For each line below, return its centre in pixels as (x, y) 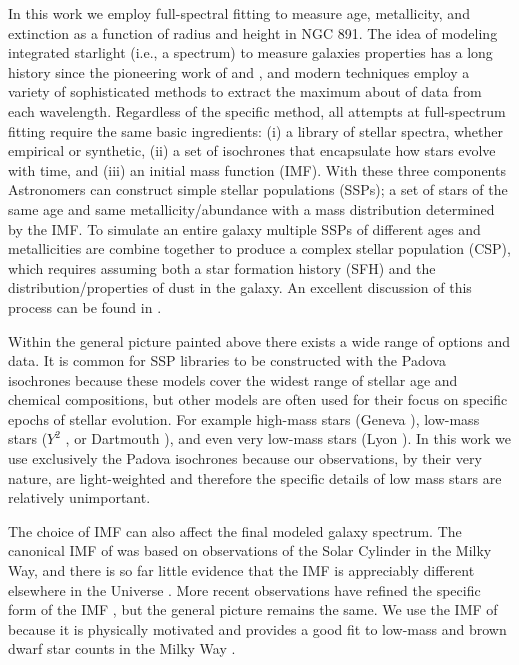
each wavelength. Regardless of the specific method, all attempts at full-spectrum (257, 110)
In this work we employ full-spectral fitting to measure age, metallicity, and (239, 13)
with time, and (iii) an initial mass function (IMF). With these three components (257, 169)
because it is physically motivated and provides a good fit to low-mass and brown (257, 628)
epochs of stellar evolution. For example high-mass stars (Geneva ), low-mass (244, 418)
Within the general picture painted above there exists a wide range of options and (259, 340)
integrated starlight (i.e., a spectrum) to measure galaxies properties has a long (250, 52)
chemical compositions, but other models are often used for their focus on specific (258, 399)
